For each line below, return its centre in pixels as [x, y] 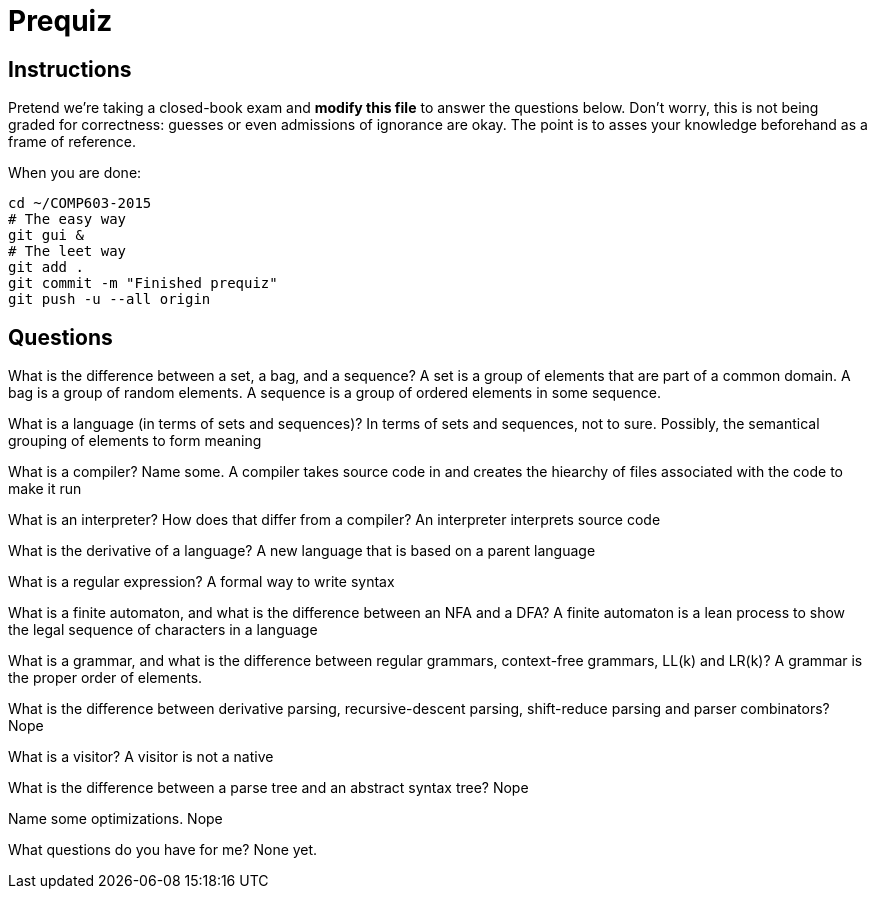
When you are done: [75, 173]
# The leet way [67, 251]
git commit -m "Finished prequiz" [143, 283]
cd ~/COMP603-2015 [80, 203]
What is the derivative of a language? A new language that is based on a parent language [302, 551]
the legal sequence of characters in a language [163, 630]
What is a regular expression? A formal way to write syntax [201, 582]
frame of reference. [72, 142]
